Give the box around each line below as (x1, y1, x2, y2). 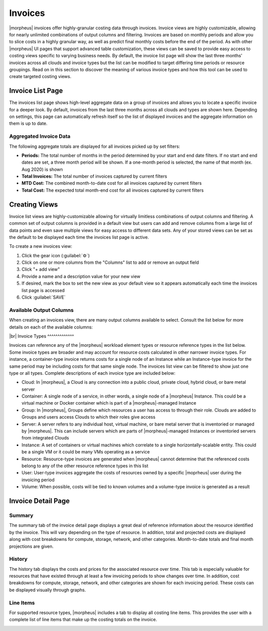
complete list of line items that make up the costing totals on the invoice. (9, 617, 157, 623)
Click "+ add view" (21, 266, 60, 272)
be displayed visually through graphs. (9, 587, 86, 593)
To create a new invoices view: (9, 243, 72, 249)
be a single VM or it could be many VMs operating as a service (21, 449, 150, 455)
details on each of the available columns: (9, 324, 93, 330)
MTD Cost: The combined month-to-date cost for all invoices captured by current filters (21, 180, 202, 186)
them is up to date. (9, 120, 48, 126)
